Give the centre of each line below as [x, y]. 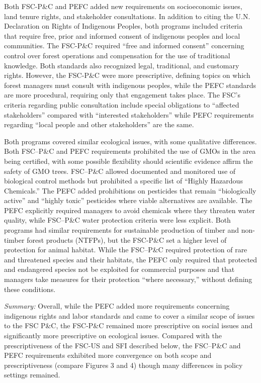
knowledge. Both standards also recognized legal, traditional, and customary [122, 65]
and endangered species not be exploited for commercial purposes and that [119, 269]
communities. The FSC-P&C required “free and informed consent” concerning [124, 45]
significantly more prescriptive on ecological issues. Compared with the [113, 335]
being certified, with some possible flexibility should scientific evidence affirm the [128, 161]
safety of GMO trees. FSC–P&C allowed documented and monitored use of [120, 171]
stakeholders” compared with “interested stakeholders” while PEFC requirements [129, 114]
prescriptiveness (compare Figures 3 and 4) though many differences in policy [123, 365]
